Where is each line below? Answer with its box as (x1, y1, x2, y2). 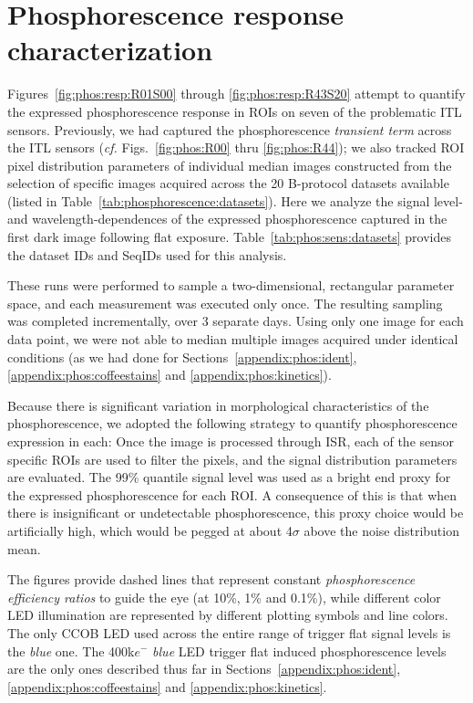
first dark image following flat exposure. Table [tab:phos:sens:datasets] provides (7, 227, 451, 247)
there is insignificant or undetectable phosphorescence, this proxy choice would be (7, 503, 464, 522)
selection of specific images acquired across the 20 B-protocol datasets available (7, 173, 449, 193)
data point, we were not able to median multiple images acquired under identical (7, 330, 458, 349)
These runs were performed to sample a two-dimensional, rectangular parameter (7, 276, 455, 295)
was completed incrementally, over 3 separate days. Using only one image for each (7, 311, 464, 331)
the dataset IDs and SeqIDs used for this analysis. (7, 245, 287, 264)
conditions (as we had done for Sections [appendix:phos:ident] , (7, 347, 357, 366)
